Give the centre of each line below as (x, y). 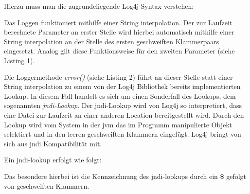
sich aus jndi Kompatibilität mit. (53, 143)
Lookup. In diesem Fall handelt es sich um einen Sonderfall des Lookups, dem (120, 96)
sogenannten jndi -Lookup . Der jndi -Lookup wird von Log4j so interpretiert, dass (123, 105)
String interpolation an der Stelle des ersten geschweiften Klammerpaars (112, 41)
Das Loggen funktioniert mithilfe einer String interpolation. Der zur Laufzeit (118, 22)
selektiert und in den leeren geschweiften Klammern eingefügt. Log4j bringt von (123, 134)
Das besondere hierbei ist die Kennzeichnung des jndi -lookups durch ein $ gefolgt (125, 176)
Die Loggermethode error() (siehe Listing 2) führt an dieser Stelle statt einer (118, 77)
